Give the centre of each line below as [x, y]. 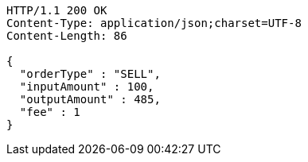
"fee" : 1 [50, 112]
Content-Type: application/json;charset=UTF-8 [154, 23]
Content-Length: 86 [67, 36]
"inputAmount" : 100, [87, 87]
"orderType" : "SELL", [90, 74]
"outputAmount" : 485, [90, 99]
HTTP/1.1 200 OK [57, 10]
